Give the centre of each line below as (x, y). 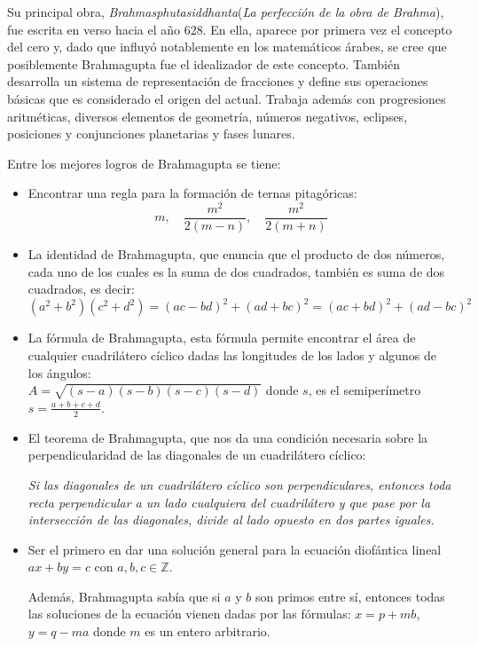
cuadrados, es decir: (81, 289)
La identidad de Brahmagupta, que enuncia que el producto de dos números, (236, 254)
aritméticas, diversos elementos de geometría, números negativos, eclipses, (208, 116)
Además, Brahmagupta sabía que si (124, 596)
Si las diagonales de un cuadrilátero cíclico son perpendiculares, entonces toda (239, 484)
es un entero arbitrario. (208, 631)
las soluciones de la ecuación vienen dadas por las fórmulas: (189, 614)
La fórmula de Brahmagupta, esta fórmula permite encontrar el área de (222, 338)
